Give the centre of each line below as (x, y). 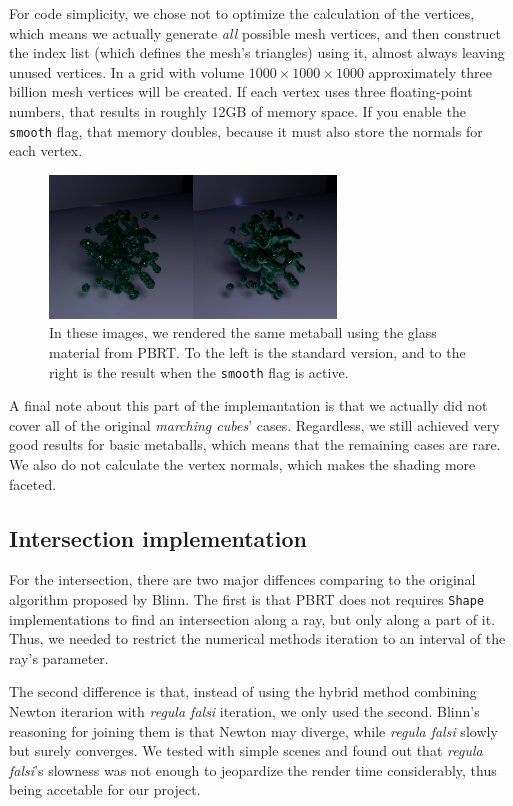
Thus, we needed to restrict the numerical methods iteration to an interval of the (257, 638)
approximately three (430, 71)
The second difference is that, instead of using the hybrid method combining (243, 691)
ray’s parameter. (59, 657)
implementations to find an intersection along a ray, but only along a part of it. (252, 618)
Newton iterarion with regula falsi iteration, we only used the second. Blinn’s (244, 711)
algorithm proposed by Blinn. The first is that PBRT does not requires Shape (247, 599)
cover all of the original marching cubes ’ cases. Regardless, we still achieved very (254, 424)
